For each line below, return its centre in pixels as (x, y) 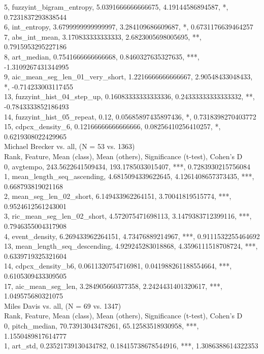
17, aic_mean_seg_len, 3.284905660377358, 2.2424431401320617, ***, (113, 286)
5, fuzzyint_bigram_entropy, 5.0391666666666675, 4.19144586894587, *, (116, 7)
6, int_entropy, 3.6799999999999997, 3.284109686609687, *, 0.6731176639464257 (129, 27)
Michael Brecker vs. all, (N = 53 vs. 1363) (70, 146)
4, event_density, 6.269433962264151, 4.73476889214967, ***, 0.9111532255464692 (132, 236)
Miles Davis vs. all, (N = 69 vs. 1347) (63, 305)
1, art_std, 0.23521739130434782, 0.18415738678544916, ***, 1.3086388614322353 (131, 346)
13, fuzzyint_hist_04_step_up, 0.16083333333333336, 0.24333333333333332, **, (129, 96)
